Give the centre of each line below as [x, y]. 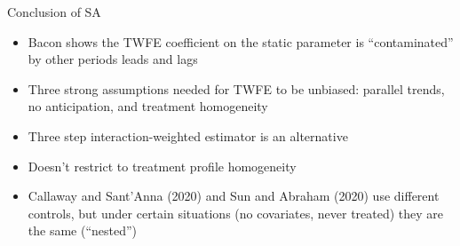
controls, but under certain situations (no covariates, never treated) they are [236, 213]
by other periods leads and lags [113, 59]
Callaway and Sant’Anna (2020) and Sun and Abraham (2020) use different [234, 196]
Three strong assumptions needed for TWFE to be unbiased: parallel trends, [236, 88]
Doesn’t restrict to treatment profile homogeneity [162, 166]
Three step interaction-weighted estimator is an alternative [188, 135]
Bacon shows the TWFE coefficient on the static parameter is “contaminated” [241, 41]
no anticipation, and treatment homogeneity [148, 106]
